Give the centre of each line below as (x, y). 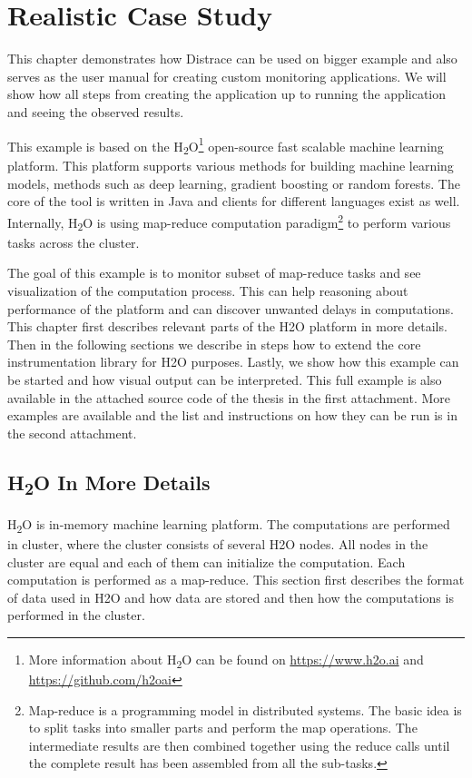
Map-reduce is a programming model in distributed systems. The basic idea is (245, 709)
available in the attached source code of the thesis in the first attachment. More (229, 397)
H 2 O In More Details (109, 483)
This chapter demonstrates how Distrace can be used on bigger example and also (232, 59)
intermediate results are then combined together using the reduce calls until (239, 745)
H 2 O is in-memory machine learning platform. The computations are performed (229, 525)
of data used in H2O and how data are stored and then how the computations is (231, 597)
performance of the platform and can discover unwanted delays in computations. (231, 308)
